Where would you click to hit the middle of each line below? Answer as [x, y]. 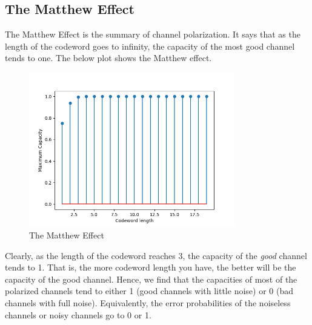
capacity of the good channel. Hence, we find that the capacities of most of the [151, 279]
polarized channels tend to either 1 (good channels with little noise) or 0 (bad [149, 291]
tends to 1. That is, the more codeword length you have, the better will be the [151, 267]
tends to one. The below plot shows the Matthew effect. [108, 58]
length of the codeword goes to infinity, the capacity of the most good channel [150, 46]
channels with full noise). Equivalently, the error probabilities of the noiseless [148, 302]
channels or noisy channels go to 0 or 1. [78, 314]
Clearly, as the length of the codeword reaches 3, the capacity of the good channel [156, 255]
